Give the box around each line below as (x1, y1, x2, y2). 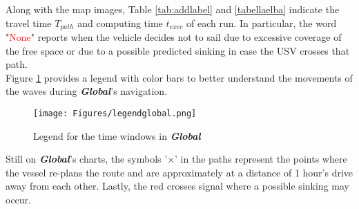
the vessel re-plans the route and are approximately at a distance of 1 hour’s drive (6, 165, 353, 179)
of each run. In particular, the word (186, 15, 337, 30)
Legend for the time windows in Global (33, 128, 201, 143)
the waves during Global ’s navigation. (6, 84, 168, 98)
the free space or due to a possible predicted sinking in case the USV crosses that (6, 43, 350, 57)
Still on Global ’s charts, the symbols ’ (6, 152, 168, 166)
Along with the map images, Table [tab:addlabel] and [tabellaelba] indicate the (6, 2, 340, 16)
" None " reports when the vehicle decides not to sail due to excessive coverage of (6, 30, 342, 44)
